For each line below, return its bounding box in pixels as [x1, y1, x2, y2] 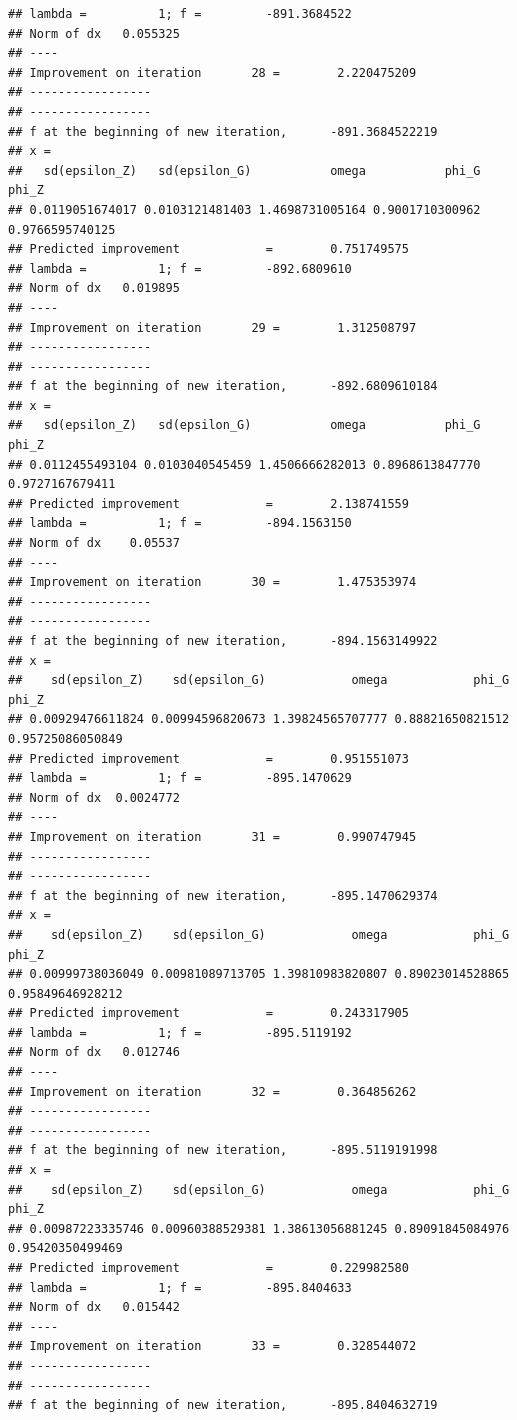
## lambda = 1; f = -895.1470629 [8, 771, 352, 786]
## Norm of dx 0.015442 [8, 1300, 180, 1315]
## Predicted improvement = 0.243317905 [8, 1006, 409, 1021]
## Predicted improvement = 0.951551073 [8, 751, 409, 766]
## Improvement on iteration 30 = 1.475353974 [8, 575, 417, 590]
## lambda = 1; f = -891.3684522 [8, 7, 352, 21]
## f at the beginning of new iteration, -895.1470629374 [8, 888, 438, 903]
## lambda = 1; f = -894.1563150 [8, 516, 352, 531]
